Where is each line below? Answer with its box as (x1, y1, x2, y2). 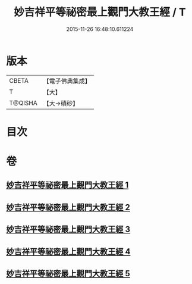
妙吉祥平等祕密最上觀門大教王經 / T (14, 5, 186, 19)
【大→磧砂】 (43, 99, 79, 107)
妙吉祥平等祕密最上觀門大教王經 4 (6, 246, 131, 257)
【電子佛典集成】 (43, 77, 91, 85)
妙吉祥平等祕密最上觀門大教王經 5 (6, 269, 131, 279)
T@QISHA (9, 99, 37, 107)
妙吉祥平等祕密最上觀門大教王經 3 (6, 224, 131, 235)
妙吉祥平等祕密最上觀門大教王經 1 (6, 180, 129, 191)
